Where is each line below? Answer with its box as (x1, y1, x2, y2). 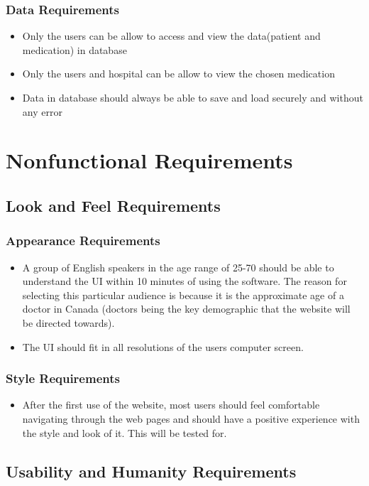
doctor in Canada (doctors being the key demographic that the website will (22, 301, 351, 316)
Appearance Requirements (6, 232, 160, 249)
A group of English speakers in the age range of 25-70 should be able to (22, 259, 334, 274)
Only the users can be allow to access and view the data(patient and (22, 28, 321, 43)
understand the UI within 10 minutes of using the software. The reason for (22, 274, 347, 288)
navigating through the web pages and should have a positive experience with (22, 411, 360, 426)
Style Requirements (6, 369, 120, 387)
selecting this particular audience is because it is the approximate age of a (22, 287, 344, 302)
